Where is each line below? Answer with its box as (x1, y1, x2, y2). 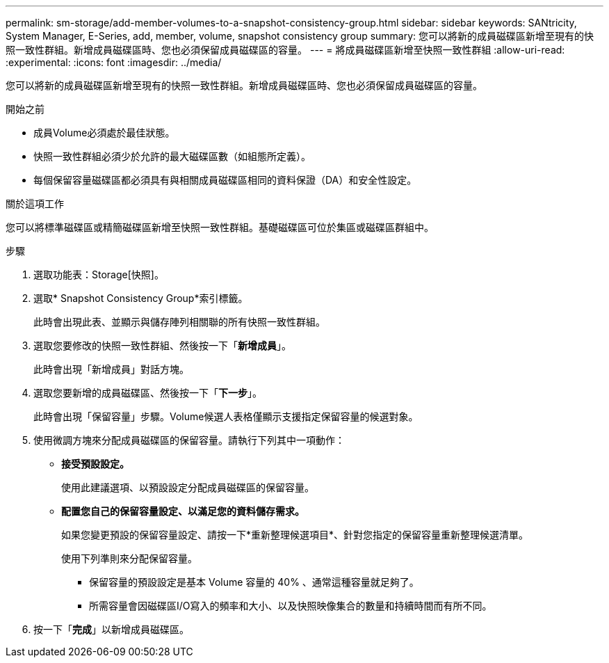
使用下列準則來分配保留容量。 (61, 552, 197, 564)
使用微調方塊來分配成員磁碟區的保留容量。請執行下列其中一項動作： (33, 434, 345, 446)
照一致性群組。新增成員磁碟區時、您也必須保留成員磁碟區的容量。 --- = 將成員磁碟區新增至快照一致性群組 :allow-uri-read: (6, 44, 565, 56)
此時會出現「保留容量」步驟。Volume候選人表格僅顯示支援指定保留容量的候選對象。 (33, 410, 419, 422)
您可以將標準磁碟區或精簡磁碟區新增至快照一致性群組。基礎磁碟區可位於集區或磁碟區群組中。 (6, 221, 434, 233)
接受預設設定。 (61, 458, 129, 470)
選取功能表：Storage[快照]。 (33, 269, 164, 280)
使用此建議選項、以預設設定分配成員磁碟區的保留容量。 (61, 481, 314, 493)
